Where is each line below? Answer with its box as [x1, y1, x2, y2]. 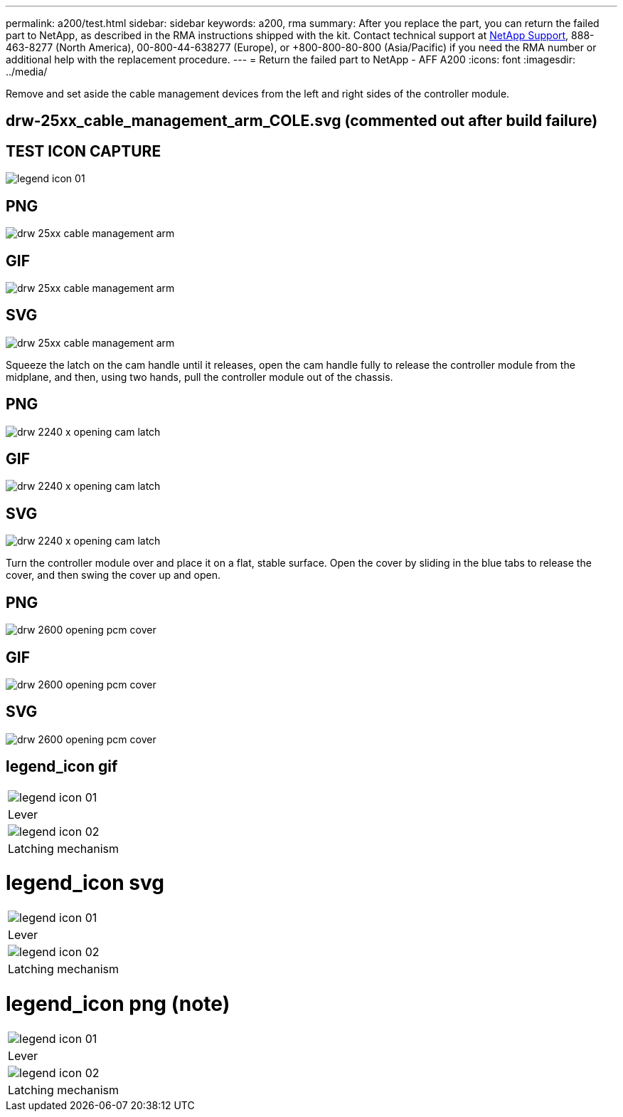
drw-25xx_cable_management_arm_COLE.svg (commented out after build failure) [6, 112, 598, 130]
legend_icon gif [6, 757, 118, 776]
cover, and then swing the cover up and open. [6, 569, 221, 582]
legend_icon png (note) [6, 991, 230, 1016]
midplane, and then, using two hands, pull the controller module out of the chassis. [6, 370, 393, 383]
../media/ [6, 65, 48, 78]
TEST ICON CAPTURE [6, 142, 161, 160]
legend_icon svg [6, 871, 164, 896]
